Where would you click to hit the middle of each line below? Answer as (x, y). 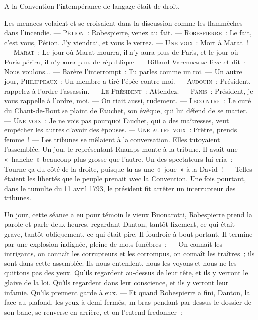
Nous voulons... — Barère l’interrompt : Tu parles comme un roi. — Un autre (123, 71)
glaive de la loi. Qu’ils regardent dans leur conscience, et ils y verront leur (117, 283)
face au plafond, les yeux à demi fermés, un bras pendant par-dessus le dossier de (128, 302)
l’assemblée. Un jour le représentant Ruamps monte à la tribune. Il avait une (121, 149)
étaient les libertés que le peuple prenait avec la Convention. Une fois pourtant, (125, 178)
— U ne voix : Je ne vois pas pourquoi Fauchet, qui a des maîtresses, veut (117, 120)
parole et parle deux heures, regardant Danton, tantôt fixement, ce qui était (120, 224)
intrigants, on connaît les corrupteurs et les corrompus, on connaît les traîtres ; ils (129, 253)
